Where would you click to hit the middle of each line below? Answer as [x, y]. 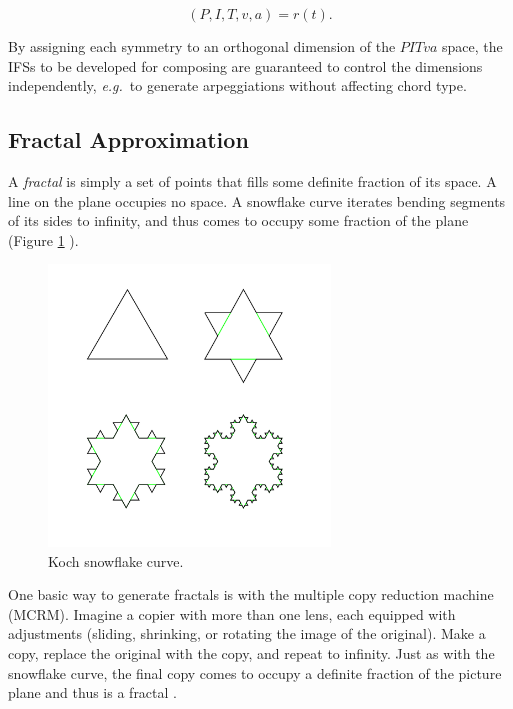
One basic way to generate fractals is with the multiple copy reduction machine [251, 594]
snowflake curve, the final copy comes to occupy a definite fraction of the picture [255, 672]
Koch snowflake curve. [116, 560]
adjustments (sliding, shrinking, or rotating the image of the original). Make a [247, 633]
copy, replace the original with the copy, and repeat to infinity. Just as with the [251, 653]
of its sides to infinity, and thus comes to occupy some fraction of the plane [238, 220]
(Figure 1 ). [43, 239]
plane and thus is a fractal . [92, 692]
